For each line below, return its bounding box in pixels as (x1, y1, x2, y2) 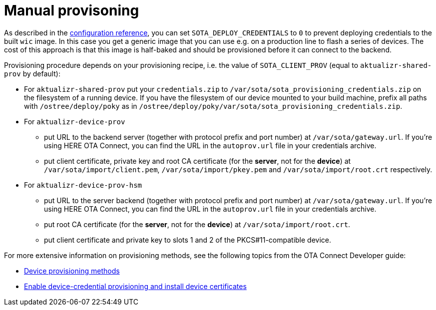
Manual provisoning (4, 2, 139, 19)
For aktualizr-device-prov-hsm (24, 180, 142, 189)
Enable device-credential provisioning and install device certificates (24, 282, 247, 291)
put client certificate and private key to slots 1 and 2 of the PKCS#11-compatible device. (44, 235, 332, 244)
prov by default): (4, 69, 60, 78)
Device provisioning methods (24, 266, 120, 275)
